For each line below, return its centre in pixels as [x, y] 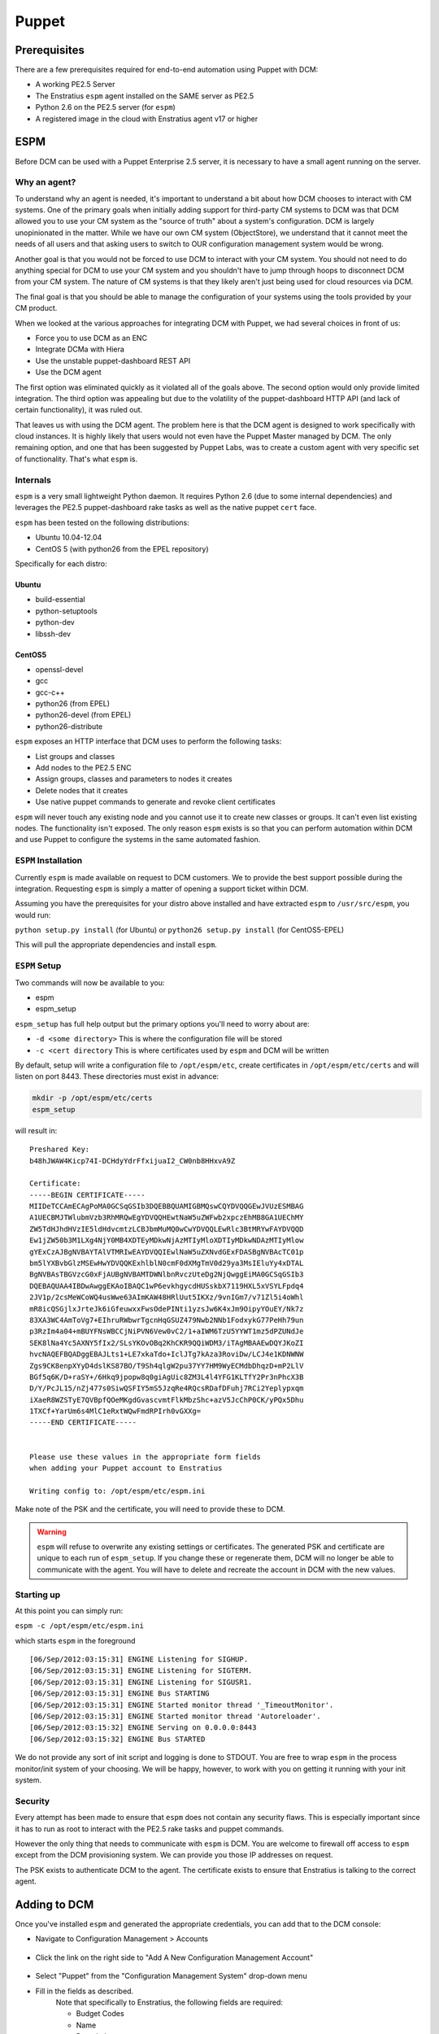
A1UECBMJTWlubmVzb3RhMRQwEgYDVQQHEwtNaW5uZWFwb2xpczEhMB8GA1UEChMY [167, 1218]
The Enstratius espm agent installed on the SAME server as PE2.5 [145, 96]
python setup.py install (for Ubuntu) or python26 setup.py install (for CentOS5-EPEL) [180, 930]
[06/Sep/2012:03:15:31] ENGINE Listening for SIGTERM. [141, 1671]
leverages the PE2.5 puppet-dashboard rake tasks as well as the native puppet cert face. [166, 508]
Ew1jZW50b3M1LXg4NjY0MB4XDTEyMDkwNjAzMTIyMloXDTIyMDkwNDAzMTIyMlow [167, 1240]
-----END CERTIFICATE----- [83, 1423]
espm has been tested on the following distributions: [102, 522]
